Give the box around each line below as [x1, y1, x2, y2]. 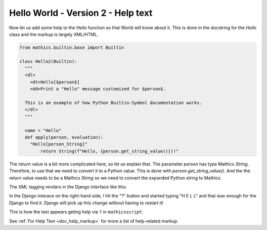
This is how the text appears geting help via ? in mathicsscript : [9, 209, 143, 215]
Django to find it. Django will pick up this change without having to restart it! [9, 200, 164, 206]
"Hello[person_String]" [30, 141, 88, 147]
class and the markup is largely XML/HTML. [9, 31, 98, 37]
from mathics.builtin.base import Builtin [19, 44, 124, 50]
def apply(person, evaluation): [25, 135, 103, 140]
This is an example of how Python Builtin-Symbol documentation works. [25, 100, 202, 106]
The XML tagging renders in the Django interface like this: [9, 184, 127, 190]
